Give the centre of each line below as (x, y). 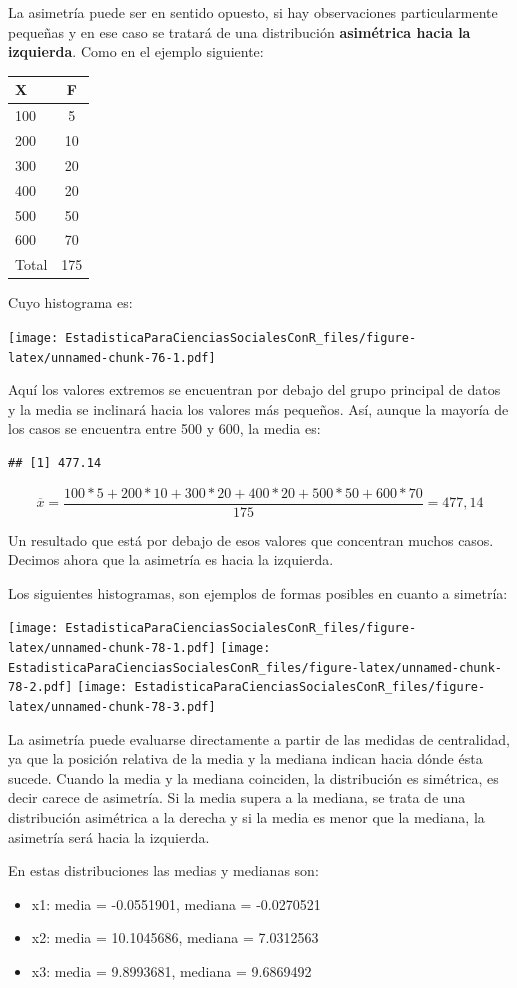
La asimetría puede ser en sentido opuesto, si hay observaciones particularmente (253, 12)
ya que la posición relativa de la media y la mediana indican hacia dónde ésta (245, 758)
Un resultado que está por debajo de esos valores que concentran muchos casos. (251, 539)
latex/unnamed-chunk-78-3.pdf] (112, 707)
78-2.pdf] (40, 687)
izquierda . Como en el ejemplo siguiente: (136, 51)
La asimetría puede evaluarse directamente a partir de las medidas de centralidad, (259, 738)
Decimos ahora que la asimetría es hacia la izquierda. (171, 559)
